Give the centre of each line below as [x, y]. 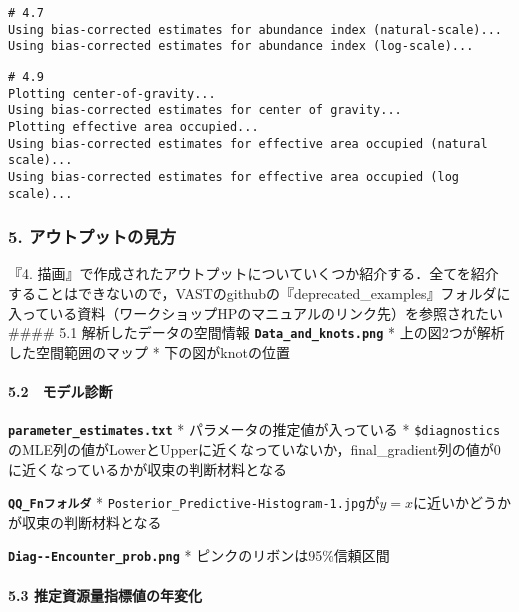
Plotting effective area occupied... [133, 126]
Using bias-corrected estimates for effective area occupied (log [234, 176]
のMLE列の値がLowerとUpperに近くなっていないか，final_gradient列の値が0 [254, 448]
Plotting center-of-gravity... [112, 93]
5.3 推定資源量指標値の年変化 [105, 594]
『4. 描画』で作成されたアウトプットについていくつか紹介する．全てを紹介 [253, 273]
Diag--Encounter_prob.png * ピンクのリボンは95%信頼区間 [199, 555]
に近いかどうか [461, 502]
